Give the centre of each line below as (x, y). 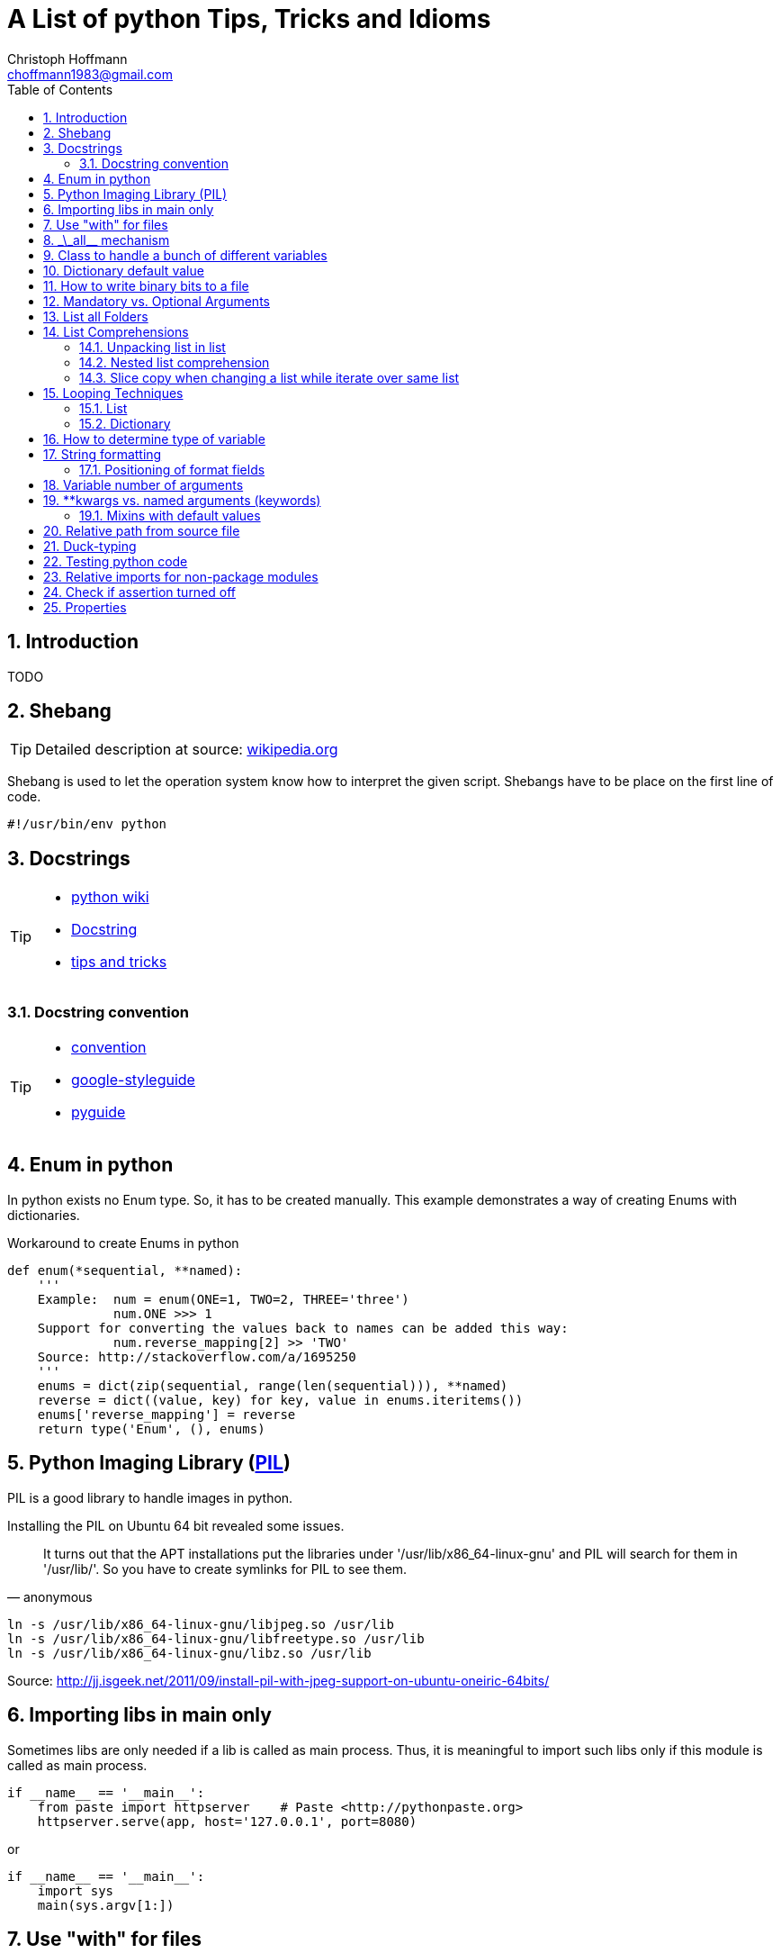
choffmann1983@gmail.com (90, 74)
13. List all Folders (96, 316)
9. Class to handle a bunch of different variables (185, 255)
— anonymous (50, 1596)
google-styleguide (133, 1080)
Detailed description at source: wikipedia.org (187, 750)
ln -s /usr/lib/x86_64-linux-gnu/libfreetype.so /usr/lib (216, 1638)
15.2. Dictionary (125, 423)
